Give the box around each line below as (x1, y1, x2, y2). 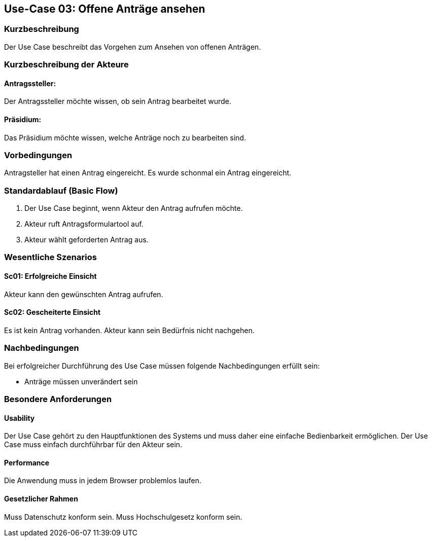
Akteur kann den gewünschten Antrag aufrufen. (4, 290, 163, 299)
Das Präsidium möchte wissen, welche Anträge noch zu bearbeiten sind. (4, 133, 246, 142)
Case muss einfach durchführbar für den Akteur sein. (4, 440, 183, 449)
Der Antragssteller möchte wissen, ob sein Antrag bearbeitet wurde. (4, 97, 231, 106)
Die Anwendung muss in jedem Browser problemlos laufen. (4, 476, 201, 485)
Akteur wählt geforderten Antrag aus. (24, 235, 149, 244)
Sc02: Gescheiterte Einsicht (4, 308, 101, 317)
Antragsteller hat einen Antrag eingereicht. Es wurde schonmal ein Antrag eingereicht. (4, 168, 292, 177)
